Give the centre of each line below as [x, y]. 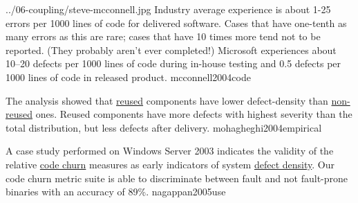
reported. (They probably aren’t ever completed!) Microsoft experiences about [171, 50]
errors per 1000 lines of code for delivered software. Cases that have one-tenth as [176, 23]
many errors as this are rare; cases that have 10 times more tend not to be [163, 36]
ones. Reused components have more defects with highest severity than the [194, 114]
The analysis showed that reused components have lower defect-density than [167, 100]
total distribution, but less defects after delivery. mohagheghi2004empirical [164, 127]
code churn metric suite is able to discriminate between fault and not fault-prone [177, 178]
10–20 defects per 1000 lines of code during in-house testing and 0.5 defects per [173, 63]
